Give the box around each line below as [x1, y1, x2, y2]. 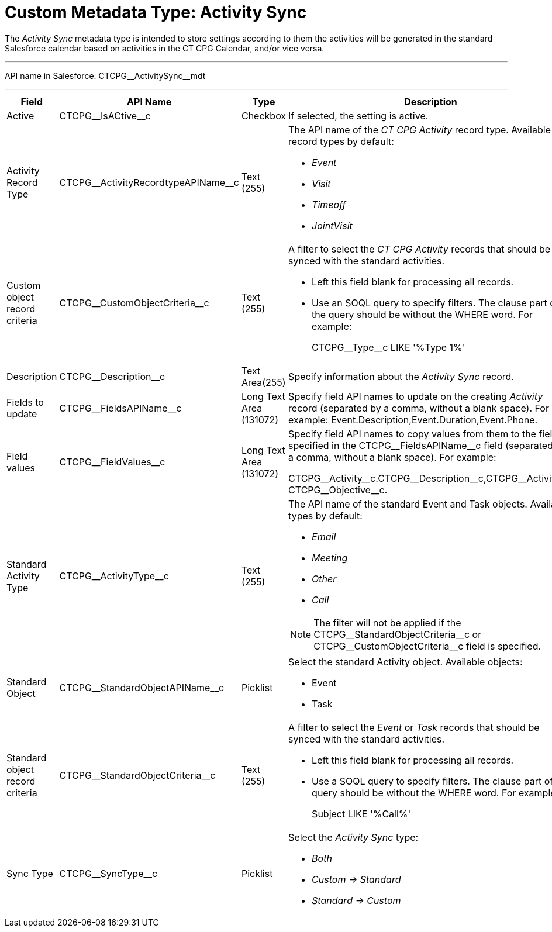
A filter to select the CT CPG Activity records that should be [288, 243, 551, 255]
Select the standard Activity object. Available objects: [288, 655, 523, 668]
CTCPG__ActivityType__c [59, 569, 169, 582]
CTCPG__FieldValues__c [59, 455, 165, 468]
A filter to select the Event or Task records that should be [288, 721, 540, 733]
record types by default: [288, 135, 394, 147]
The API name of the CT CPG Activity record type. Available [288, 123, 551, 136]
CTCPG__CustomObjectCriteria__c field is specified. [313, 640, 541, 652]
